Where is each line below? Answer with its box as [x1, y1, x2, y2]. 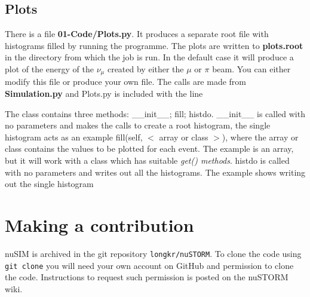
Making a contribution [5, 212, 194, 237]
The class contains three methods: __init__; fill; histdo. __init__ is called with [5, 107, 305, 120]
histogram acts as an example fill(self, [5, 130, 143, 143]
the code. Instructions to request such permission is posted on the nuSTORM [5, 271, 288, 283]
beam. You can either [212, 62, 291, 75]
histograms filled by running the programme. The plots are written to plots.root [5, 39, 303, 51]
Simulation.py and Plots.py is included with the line [5, 87, 203, 100]
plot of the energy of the [5, 62, 94, 75]
